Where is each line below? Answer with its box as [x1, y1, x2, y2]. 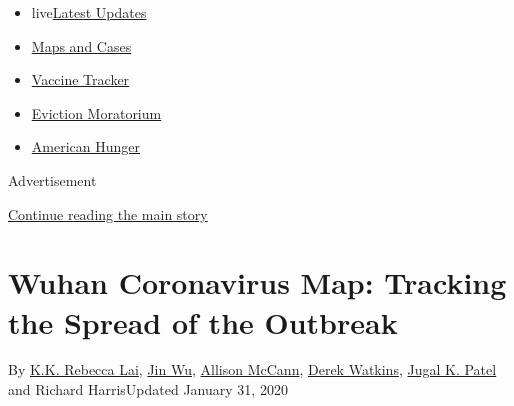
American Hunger [31, 136, 140, 157]
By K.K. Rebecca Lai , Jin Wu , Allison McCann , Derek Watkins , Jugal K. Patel [8, 359, 497, 380]
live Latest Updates [31, 2, 147, 22]
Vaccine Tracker [31, 69, 130, 90]
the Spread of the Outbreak [8, 301, 398, 342]
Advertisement [8, 169, 97, 190]
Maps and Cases [31, 35, 132, 56]
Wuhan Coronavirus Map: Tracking [8, 262, 507, 303]
